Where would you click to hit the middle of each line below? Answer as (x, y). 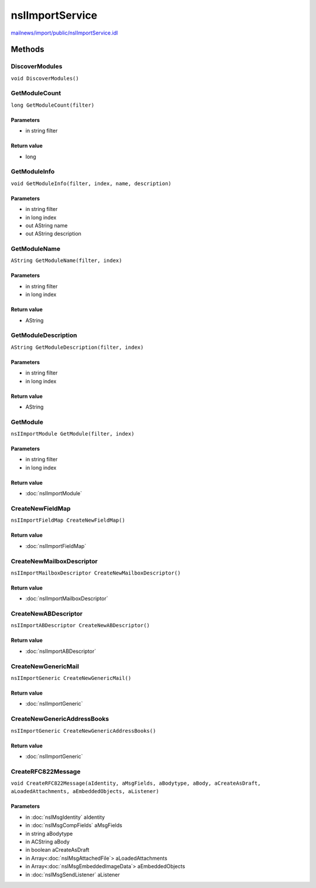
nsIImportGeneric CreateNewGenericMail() (71, 678)
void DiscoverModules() (45, 78)
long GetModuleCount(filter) (53, 105)
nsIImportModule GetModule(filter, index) (73, 434)
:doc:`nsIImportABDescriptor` (61, 651)
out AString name (47, 225)
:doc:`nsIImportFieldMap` (56, 546)
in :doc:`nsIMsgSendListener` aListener (73, 875)
